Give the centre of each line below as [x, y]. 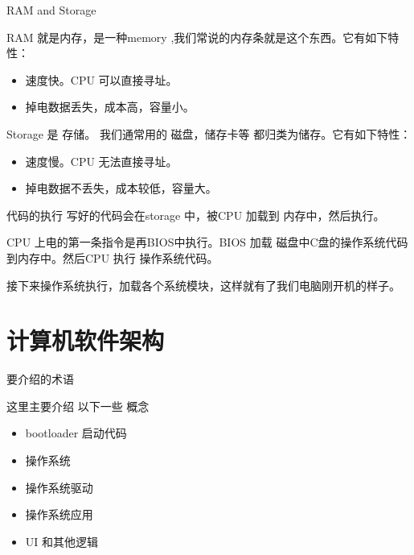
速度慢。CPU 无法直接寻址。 [101, 161]
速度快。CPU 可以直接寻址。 [101, 79]
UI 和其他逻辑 [62, 541]
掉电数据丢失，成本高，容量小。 [110, 107]
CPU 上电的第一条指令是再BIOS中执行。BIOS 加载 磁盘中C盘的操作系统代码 [207, 242]
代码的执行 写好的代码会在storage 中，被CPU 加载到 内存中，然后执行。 [196, 215]
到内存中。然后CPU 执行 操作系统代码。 [113, 257]
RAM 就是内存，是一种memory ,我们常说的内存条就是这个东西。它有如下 [197, 37]
